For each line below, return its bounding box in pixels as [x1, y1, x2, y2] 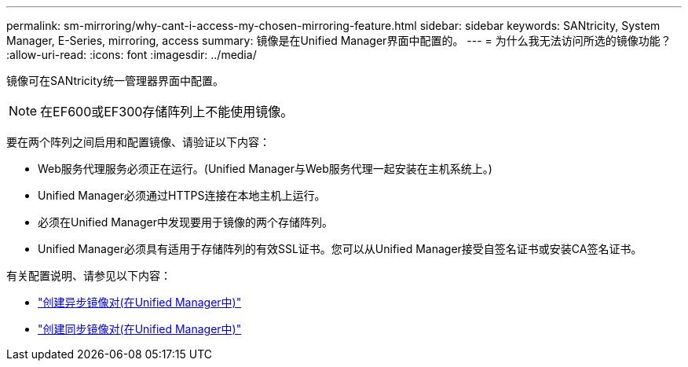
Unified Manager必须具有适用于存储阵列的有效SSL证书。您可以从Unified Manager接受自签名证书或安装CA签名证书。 [38, 242, 642, 255]
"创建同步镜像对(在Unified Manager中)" [38, 322, 242, 336]
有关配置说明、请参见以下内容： [6, 269, 171, 282]
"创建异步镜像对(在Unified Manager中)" [38, 295, 242, 309]
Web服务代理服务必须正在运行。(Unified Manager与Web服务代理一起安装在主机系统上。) [38, 162, 492, 175]
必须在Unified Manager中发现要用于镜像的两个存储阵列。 [38, 215, 333, 229]
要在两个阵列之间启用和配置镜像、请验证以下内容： [6, 135, 270, 149]
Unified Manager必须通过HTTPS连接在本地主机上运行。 [38, 189, 326, 202]
